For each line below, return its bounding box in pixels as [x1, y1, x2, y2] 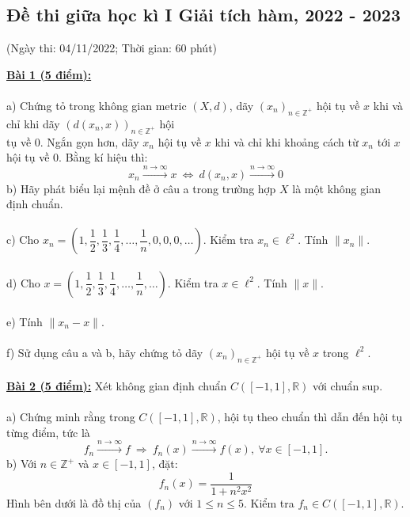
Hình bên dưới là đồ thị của [6, 494, 142, 511]
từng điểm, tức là [6, 424, 90, 440]
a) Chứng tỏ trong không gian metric [6, 97, 187, 113]
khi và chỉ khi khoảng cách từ [214, 133, 359, 150]
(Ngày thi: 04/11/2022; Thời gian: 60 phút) [6, 40, 218, 56]
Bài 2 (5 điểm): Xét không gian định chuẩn [6, 378, 227, 394]
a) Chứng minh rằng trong [6, 409, 135, 425]
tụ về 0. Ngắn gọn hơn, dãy [6, 133, 139, 150]
